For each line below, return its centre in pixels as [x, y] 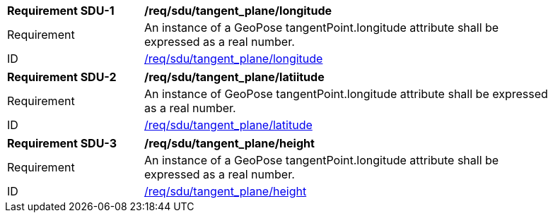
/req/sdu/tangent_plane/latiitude [234, 77]
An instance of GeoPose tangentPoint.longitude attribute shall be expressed [346, 94]
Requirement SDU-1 [61, 11]
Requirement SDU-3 [62, 143]
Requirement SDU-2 [62, 77]
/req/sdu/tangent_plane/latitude [228, 125]
